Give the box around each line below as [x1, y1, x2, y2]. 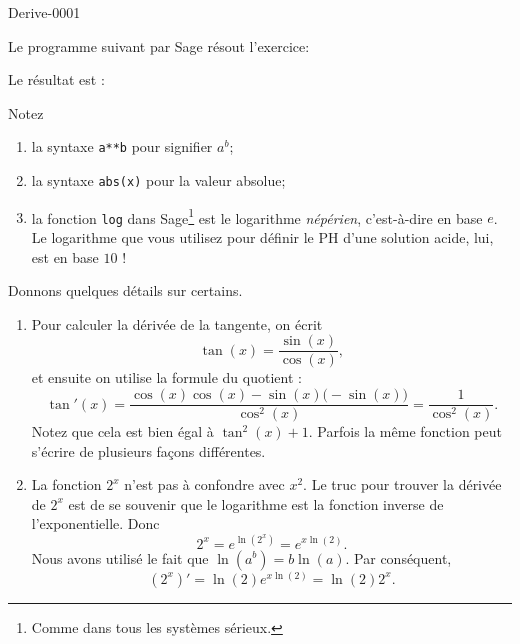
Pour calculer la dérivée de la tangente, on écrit [31, 313, 323, 334]
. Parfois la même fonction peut [308, 421, 502, 442]
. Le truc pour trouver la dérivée [303, 474, 502, 495]
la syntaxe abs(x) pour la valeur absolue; [31, 170, 286, 191]
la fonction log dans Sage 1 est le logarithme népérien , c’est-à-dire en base [31, 204, 483, 228]
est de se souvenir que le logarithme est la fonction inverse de [68, 493, 444, 514]
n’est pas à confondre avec [124, 474, 285, 495]
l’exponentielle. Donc [31, 513, 160, 534]
